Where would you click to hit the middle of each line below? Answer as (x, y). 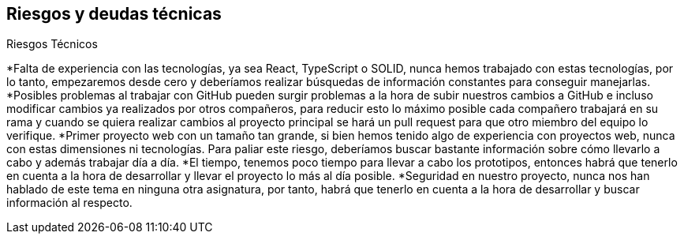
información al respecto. (69, 203)
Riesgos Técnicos (52, 44)
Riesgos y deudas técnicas (114, 14)
